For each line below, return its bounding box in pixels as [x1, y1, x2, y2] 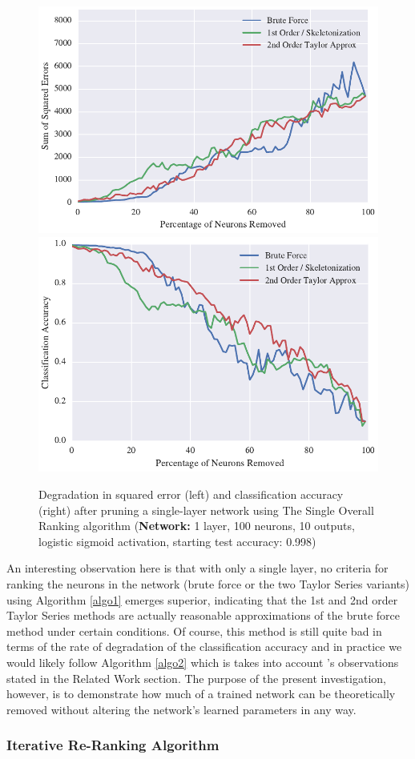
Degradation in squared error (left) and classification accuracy [38, 485, 344, 502]
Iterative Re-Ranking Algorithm [6, 735, 220, 755]
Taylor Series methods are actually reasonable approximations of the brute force [6, 607, 400, 624]
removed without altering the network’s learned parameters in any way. [6, 701, 357, 717]
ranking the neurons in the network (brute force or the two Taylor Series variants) [6, 575, 410, 592]
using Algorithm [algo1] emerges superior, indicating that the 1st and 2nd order [6, 591, 398, 608]
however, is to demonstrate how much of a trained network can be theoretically [6, 685, 396, 702]
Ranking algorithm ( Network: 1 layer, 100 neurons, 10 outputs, [38, 517, 355, 534]
